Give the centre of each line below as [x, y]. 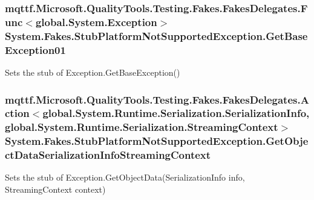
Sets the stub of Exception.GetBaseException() [93, 72]
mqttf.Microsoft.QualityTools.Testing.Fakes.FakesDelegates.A [157, 99]
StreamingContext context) [55, 189]
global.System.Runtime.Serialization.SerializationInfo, [176, 113]
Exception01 [35, 49]
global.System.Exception [96, 22]
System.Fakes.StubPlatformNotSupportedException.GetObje [157, 141]
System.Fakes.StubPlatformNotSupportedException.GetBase [156, 35]
